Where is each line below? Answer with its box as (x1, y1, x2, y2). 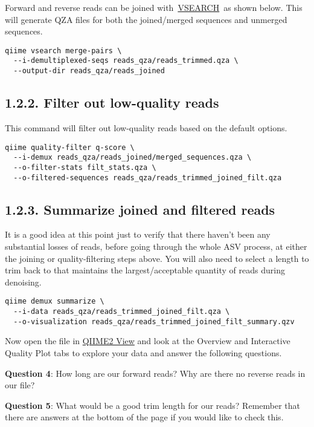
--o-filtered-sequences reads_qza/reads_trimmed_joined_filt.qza (13, 173, 282, 182)
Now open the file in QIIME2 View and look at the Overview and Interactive (5, 334, 290, 347)
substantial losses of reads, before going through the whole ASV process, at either (5, 240, 307, 252)
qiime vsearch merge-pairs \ (5, 46, 122, 55)
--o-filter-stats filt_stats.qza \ (13, 163, 156, 172)
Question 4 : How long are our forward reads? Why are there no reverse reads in (5, 367, 306, 379)
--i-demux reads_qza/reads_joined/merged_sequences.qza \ (13, 153, 252, 162)
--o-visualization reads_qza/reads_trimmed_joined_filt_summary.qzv (13, 317, 295, 326)
